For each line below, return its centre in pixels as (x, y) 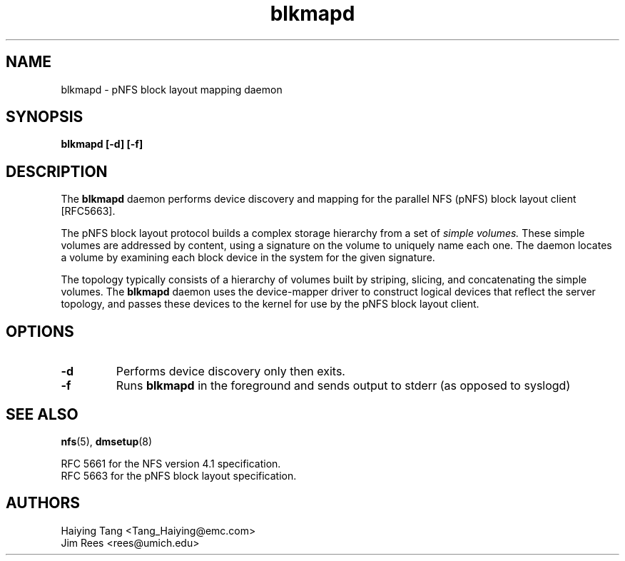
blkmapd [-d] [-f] (102, 144)
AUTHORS (43, 503)
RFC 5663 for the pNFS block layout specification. (179, 475)
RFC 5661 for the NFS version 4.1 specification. (171, 463)
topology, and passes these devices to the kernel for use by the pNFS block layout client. (270, 304)
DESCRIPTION (57, 171)
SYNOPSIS (45, 117)
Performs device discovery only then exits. (230, 372)
